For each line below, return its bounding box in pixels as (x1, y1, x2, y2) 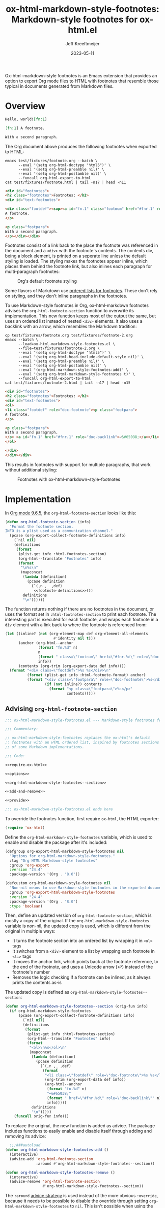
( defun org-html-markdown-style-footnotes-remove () (5, 1170, 115, 1175)
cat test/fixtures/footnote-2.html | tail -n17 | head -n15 (5, 380, 131, 385)
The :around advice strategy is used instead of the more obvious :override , (5, 1193, 158, 1199)
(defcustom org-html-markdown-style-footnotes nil (5, 881, 111, 886)
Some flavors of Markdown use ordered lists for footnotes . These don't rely (5, 288, 158, 294)
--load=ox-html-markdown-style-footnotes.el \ (18, 341, 115, 347)
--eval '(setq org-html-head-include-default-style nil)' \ (18, 355, 144, 360)
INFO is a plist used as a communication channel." (5, 529, 113, 534)
